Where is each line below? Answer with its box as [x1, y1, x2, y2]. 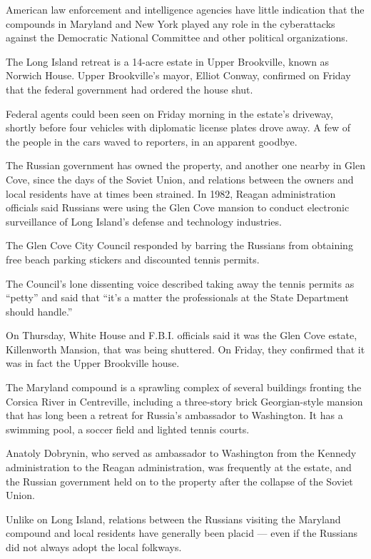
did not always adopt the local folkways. [6, 540, 182, 554]
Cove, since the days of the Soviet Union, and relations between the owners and [6, 171, 354, 186]
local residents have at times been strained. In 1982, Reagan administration [6, 186, 336, 201]
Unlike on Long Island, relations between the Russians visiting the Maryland [6, 511, 341, 526]
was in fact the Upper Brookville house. [6, 356, 180, 371]
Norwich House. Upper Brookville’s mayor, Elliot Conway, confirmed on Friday [6, 68, 351, 83]
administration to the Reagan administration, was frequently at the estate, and [6, 460, 352, 475]
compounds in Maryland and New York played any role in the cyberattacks [6, 16, 335, 31]
